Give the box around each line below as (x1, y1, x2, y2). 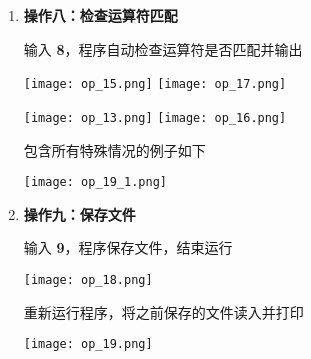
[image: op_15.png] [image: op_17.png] (23, 77, 287, 92)
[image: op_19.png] (23, 337, 153, 352)
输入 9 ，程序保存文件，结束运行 (23, 237, 233, 258)
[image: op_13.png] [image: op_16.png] (23, 110, 287, 125)
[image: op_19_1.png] (23, 175, 167, 190)
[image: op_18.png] (23, 272, 153, 287)
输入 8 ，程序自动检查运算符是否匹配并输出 (23, 38, 303, 59)
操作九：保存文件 (23, 203, 136, 224)
